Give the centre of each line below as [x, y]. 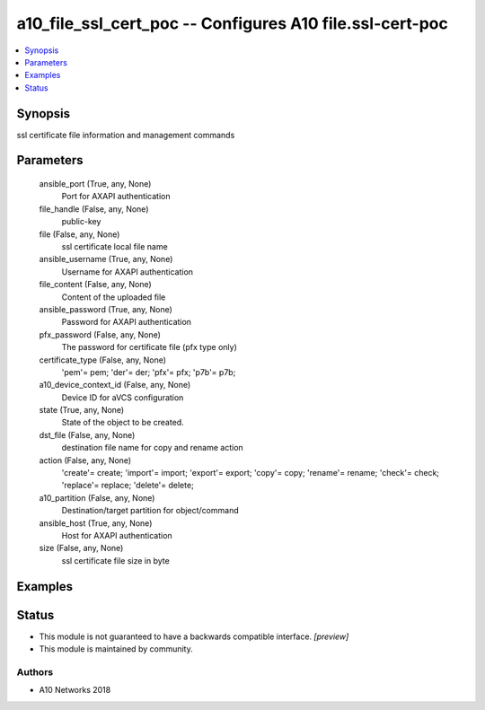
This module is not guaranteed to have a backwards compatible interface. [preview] [194, 636]
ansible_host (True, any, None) [96, 523]
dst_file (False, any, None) [87, 434]
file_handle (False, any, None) [94, 209]
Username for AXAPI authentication [127, 272]
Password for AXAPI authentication [127, 322]
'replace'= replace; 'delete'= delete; [128, 486]
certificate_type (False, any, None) [102, 360]
